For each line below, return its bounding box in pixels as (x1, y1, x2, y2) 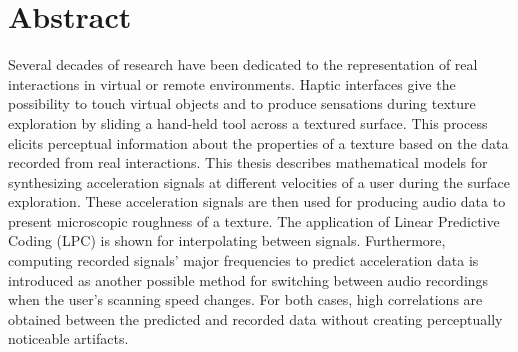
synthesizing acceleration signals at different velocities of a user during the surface (8, 171, 510, 192)
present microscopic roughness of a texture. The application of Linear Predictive (8, 210, 500, 231)
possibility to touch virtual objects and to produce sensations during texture (8, 93, 476, 114)
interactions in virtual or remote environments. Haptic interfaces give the (8, 73, 456, 94)
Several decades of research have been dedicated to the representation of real (8, 54, 478, 75)
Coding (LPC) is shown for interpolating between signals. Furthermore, (8, 230, 446, 251)
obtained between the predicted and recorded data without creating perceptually (8, 308, 503, 329)
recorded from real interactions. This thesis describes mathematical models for (8, 152, 488, 173)
